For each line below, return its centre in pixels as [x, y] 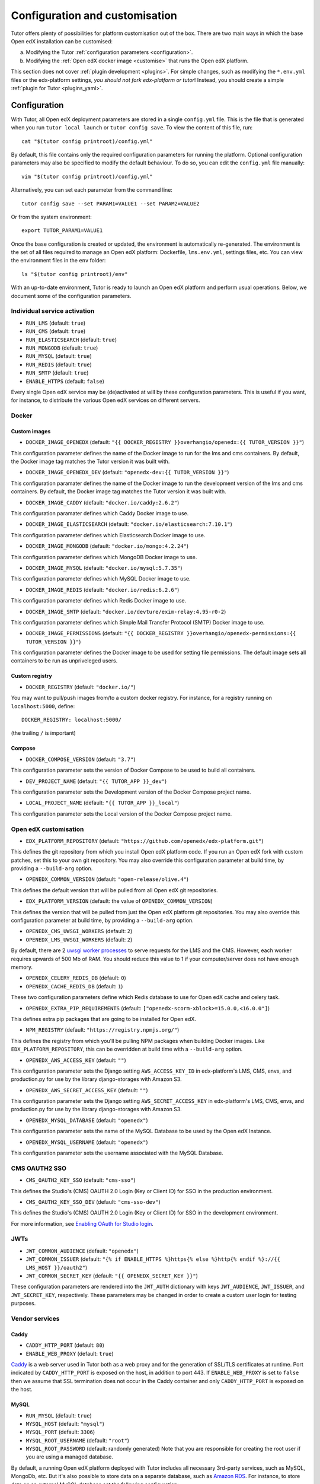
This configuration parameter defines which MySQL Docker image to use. [101, 579]
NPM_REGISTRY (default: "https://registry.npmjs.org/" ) [103, 1030]
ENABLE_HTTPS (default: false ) [65, 381]
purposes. [23, 1304]
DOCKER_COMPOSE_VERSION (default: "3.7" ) [81, 759]
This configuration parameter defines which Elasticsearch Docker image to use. [108, 535]
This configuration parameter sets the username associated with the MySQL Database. [117, 1153]
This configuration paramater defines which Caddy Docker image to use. [100, 513]
